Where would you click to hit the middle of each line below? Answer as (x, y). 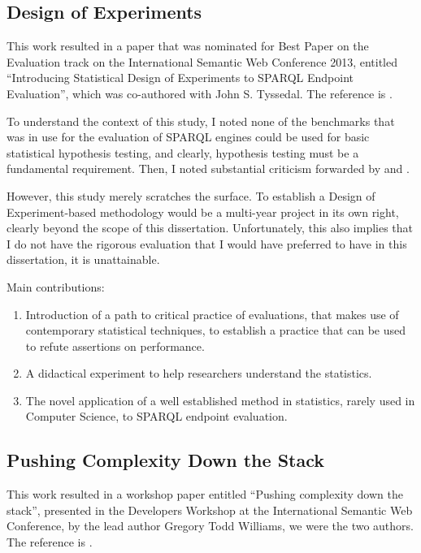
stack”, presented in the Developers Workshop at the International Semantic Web (210, 510)
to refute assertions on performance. (115, 346)
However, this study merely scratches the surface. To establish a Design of (191, 195)
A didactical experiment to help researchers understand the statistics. (199, 373)
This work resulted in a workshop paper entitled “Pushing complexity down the (205, 494)
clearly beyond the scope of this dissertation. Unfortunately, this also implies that (210, 228)
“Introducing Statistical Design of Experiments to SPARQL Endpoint (180, 78)
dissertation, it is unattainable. (83, 259)
